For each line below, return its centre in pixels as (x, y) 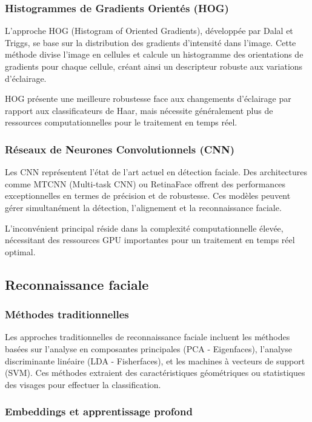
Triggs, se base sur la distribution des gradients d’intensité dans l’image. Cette (151, 42)
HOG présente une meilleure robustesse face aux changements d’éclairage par (148, 99)
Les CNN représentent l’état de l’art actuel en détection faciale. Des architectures (156, 172)
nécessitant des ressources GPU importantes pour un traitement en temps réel (150, 240)
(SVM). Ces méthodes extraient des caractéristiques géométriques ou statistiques (155, 373)
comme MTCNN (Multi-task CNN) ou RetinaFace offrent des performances (145, 183)
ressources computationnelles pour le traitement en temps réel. (121, 122)
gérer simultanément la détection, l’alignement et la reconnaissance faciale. (143, 207)
